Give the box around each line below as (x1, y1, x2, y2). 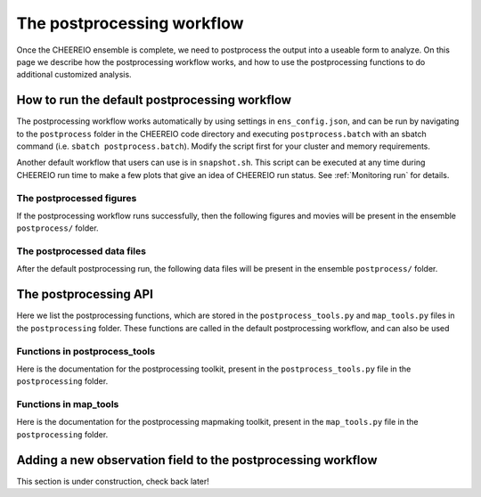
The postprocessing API (16, 287, 153, 302)
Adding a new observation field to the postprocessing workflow (16, 452, 378, 468)
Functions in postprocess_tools (16, 345, 156, 357)
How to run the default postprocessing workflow (16, 93, 292, 108)
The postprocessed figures (16, 191, 137, 204)
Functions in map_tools (16, 398, 119, 411)
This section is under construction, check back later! (16, 476, 209, 486)
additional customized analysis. (16, 69, 133, 80)
